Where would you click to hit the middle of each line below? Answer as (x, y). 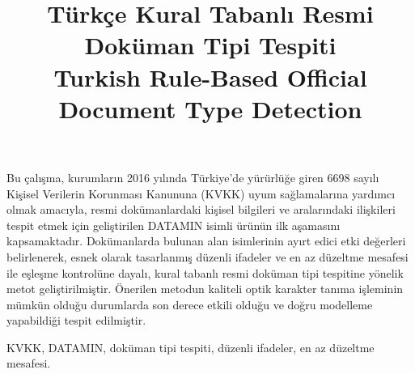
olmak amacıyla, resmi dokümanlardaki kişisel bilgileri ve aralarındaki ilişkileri (201, 209)
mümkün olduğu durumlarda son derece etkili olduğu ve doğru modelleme (190, 304)
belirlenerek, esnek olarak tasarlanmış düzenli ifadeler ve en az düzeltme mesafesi (207, 256)
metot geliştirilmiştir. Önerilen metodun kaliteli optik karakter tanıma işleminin (205, 289)
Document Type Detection (210, 108)
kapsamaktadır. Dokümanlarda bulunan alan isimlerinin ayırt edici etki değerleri (206, 241)
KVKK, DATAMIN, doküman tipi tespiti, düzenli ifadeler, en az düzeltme (191, 347)
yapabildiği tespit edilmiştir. (76, 320)
